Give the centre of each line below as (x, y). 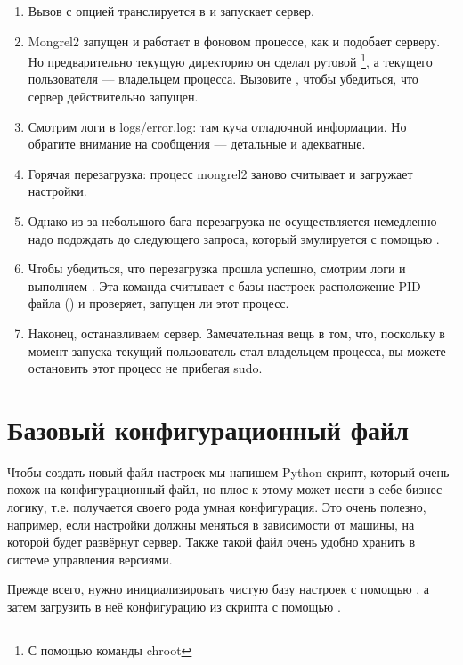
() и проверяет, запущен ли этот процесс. (177, 303)
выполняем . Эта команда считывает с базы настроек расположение (211, 285)
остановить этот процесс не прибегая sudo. (145, 368)
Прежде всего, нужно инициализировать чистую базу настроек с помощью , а (219, 589)
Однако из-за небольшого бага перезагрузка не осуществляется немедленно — (241, 221)
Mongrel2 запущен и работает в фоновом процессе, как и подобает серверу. (234, 41)
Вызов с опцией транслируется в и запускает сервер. (171, 11)
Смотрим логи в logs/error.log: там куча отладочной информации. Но (217, 126)
